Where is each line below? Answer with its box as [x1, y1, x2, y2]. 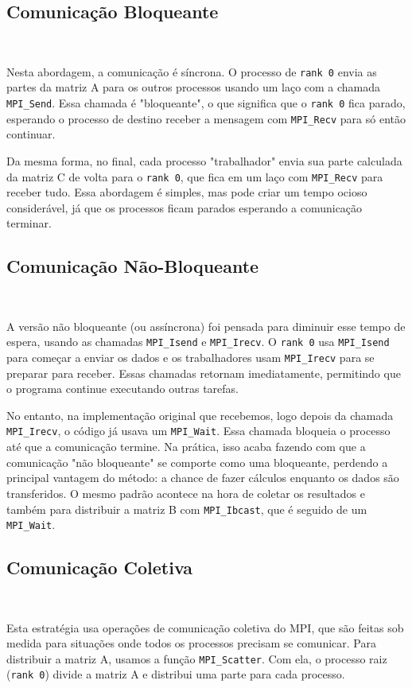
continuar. [6, 126, 56, 142]
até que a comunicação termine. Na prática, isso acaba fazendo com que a [6, 438, 366, 455]
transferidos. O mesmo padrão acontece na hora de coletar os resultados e [6, 484, 365, 501]
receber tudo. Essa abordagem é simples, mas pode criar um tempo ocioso [6, 184, 367, 200]
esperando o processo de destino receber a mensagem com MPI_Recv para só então [6, 110, 406, 126]
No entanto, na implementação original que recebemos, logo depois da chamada [6, 406, 394, 423]
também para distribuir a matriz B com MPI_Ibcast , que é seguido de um [6, 500, 367, 517]
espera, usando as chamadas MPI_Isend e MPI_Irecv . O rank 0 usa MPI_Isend [6, 333, 390, 350]
